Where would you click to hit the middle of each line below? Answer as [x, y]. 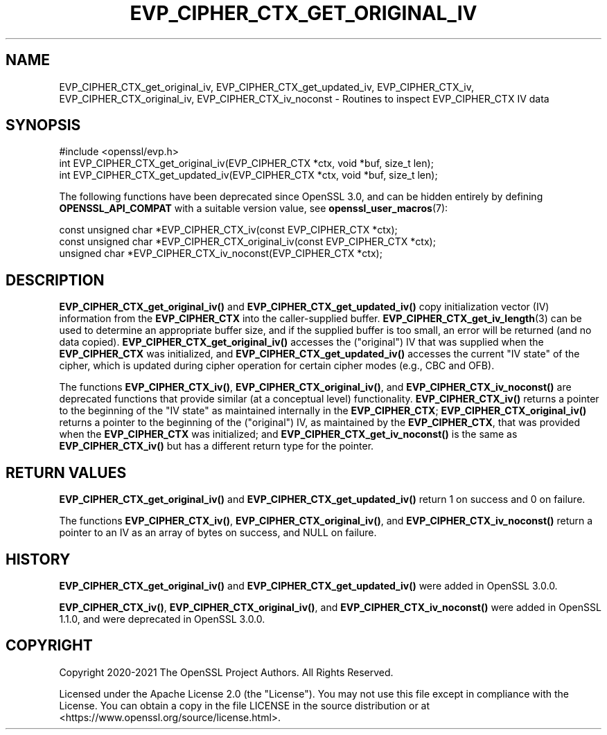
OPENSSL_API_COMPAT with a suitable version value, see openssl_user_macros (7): [254, 209]
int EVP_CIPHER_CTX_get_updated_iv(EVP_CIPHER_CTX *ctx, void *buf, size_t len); [248, 175]
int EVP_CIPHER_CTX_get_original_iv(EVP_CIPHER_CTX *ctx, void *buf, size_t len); [246, 163]
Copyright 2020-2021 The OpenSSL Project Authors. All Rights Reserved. [226, 672]
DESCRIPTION [55, 280]
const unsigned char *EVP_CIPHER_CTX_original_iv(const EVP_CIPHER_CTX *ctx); [247, 242]
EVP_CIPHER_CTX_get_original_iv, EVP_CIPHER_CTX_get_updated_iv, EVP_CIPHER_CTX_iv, [266, 87]
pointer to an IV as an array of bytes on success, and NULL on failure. [218, 533]
